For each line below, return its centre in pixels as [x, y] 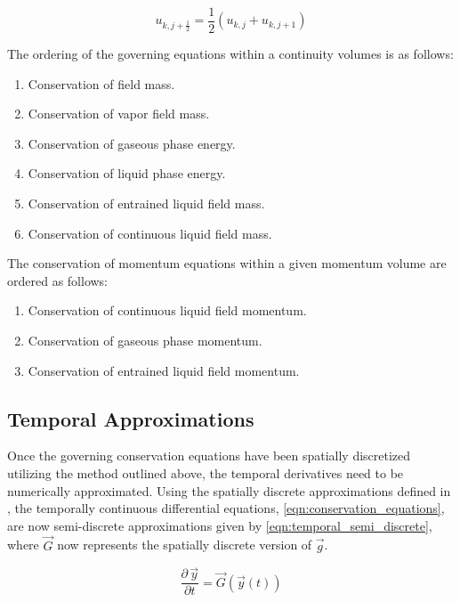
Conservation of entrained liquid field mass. [146, 203]
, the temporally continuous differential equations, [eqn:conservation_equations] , [226, 508]
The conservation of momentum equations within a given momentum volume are [227, 263]
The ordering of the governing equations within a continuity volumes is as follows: [230, 54]
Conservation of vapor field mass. [119, 114]
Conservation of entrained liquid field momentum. [164, 370]
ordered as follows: [58, 280]
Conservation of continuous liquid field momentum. [167, 310]
